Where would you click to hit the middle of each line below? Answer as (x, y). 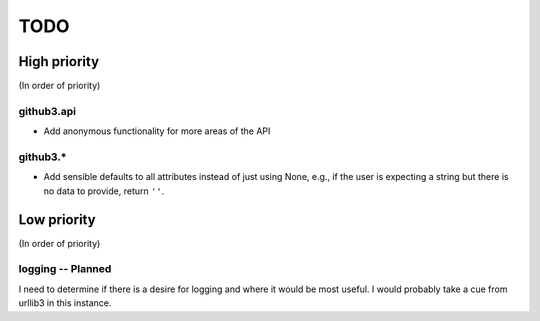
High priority (59, 61)
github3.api (47, 111)
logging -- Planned (65, 269)
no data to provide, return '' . (104, 191)
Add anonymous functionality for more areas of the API (157, 131)
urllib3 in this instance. (65, 303)
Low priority (57, 219)
